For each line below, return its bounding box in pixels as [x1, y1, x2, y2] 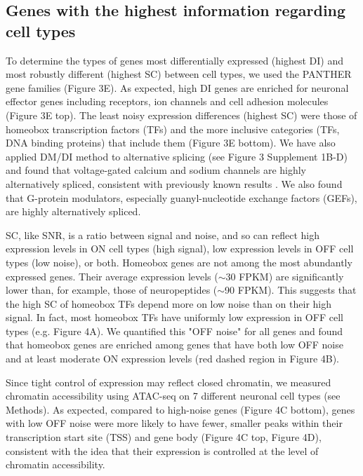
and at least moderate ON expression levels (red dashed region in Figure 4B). [6, 351, 340, 366]
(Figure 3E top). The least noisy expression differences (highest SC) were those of [6, 107, 357, 122]
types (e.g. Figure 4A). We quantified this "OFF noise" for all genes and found [6, 323, 343, 338]
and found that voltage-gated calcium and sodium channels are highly [6, 163, 307, 177]
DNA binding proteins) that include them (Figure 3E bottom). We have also [6, 135, 336, 150]
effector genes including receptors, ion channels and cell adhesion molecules [6, 94, 329, 109]
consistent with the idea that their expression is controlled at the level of [6, 443, 319, 458]
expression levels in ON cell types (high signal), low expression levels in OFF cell [6, 241, 354, 256]
